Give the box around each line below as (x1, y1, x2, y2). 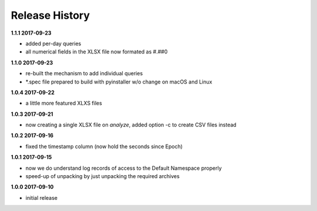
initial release (25, 194, 58, 201)
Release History (11, 9, 90, 22)
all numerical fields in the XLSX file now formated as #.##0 (25, 48, 168, 55)
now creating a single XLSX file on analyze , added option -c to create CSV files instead (25, 121, 237, 129)
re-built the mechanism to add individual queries (25, 70, 143, 77)
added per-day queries (25, 40, 82, 47)
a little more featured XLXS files (25, 100, 102, 107)
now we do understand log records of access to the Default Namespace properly (25, 165, 222, 172)
